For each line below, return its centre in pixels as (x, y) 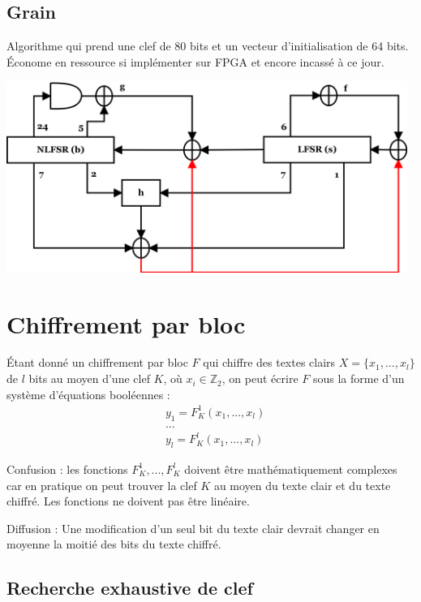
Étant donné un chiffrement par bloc (97, 362)
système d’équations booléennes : (88, 394)
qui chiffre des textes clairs (269, 362)
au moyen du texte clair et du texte (302, 485)
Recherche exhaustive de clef (130, 588)
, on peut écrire (260, 378)
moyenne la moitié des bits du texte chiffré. (114, 544)
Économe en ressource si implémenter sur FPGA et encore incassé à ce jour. (195, 61)
